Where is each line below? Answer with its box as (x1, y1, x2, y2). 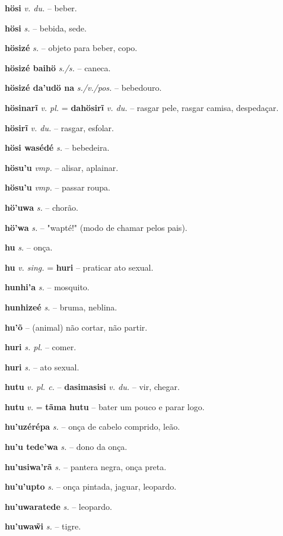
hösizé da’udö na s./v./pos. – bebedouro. (5, 81, 162, 94)
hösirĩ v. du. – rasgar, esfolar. (5, 121, 114, 134)
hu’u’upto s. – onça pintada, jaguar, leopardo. (5, 480, 177, 493)
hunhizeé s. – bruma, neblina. (5, 300, 117, 313)
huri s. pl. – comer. (5, 341, 77, 353)
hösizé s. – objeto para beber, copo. (5, 42, 138, 54)
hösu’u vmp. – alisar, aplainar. (5, 161, 119, 173)
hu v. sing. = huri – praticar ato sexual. (5, 261, 154, 273)
